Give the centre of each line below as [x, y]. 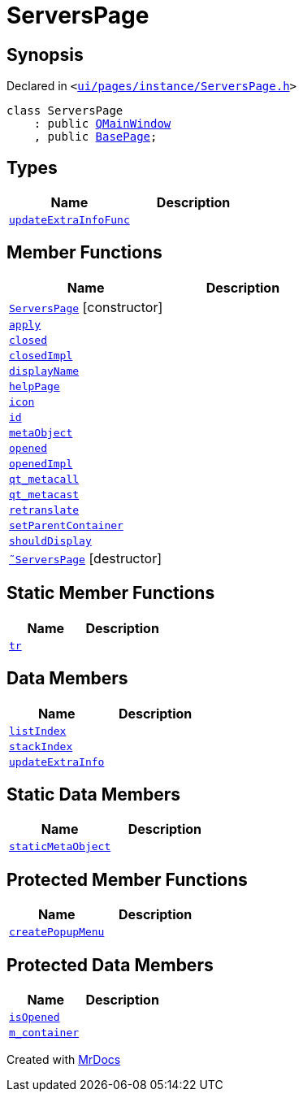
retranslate [44, 510]
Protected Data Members [110, 965]
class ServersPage [65, 111]
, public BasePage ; [95, 137]
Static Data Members [94, 794]
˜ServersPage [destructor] [86, 558]
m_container [44, 1033]
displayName [44, 371]
